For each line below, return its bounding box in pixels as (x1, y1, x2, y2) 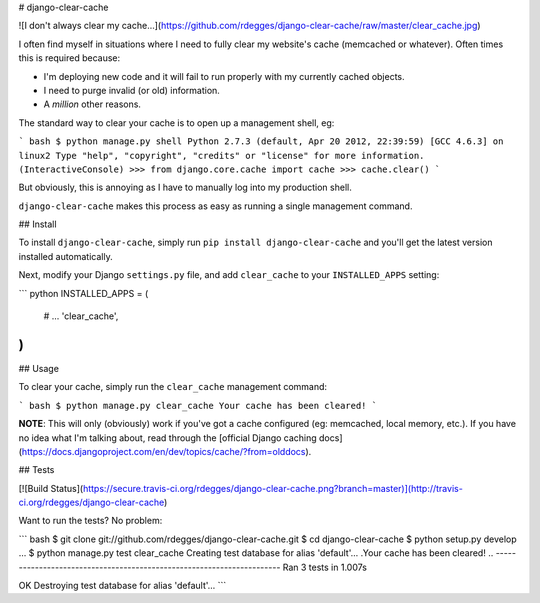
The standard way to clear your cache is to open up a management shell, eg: (18, 116, 335, 129)
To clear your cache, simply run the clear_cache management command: (18, 381, 328, 393)
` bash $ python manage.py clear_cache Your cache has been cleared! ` (18, 400, 378, 411)
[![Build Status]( (18, 482, 84, 494)
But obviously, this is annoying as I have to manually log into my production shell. (18, 181, 352, 194)
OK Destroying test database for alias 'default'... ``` (18, 580, 227, 592)
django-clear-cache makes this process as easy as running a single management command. (18, 200, 413, 212)
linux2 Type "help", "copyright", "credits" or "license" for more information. (18, 150, 425, 161)
